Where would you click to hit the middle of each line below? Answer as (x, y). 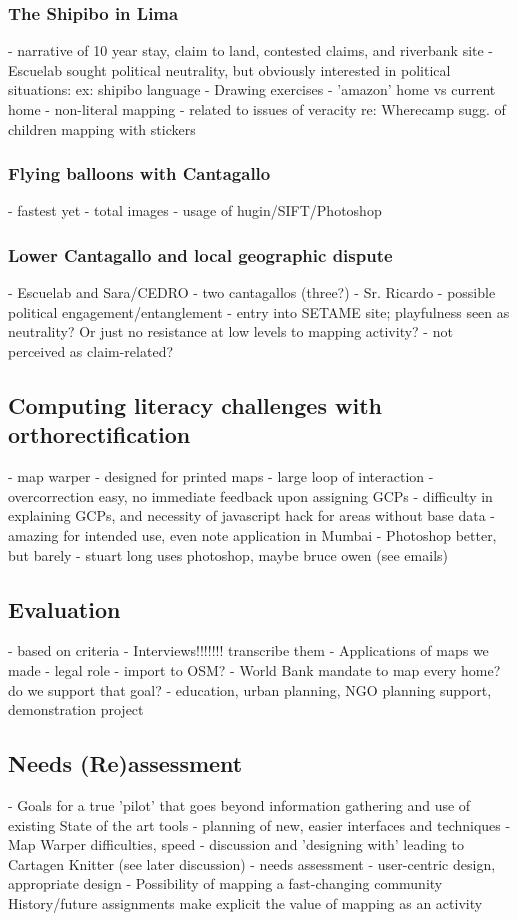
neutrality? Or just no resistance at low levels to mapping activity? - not (230, 331)
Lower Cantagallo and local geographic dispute (200, 254)
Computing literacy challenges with (195, 404)
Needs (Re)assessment (125, 763)
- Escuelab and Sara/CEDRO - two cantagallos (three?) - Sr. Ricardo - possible (252, 292)
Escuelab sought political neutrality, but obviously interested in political (229, 69)
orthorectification (99, 434)
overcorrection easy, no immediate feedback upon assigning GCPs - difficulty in (250, 495)
